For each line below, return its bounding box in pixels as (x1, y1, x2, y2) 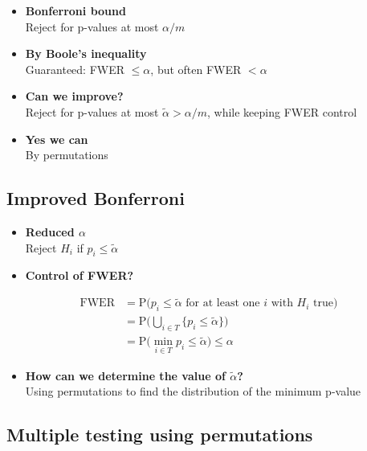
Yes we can (25, 130, 88, 147)
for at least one (186, 297, 260, 310)
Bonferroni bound (25, 2, 126, 18)
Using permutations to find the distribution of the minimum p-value (25, 383, 361, 400)
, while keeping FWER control (206, 103, 357, 120)
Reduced (25, 223, 75, 240)
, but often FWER (150, 60, 242, 77)
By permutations (25, 146, 108, 163)
